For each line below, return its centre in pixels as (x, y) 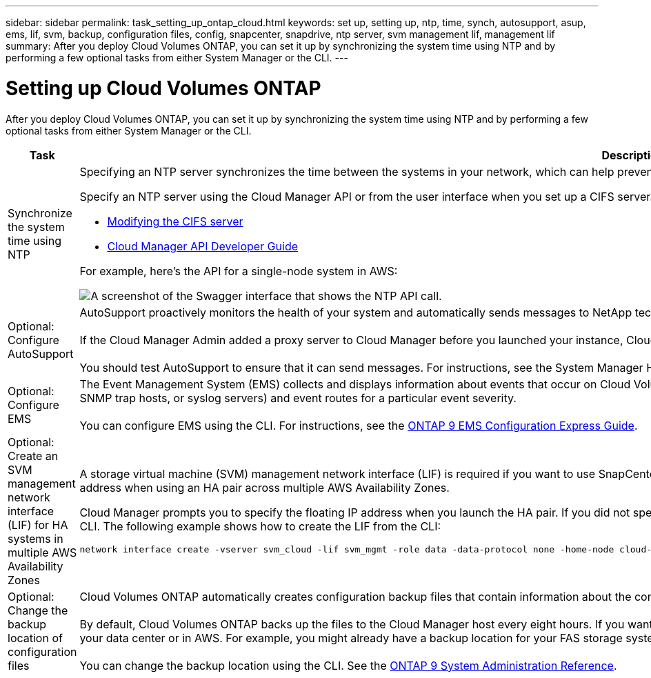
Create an (33, 456)
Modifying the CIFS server (175, 221)
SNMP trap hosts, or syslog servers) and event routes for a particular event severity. (298, 398)
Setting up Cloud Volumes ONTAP (163, 88)
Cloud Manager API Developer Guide (203, 246)
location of (35, 638)
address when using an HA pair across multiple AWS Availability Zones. (264, 488)
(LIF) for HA (38, 525)
